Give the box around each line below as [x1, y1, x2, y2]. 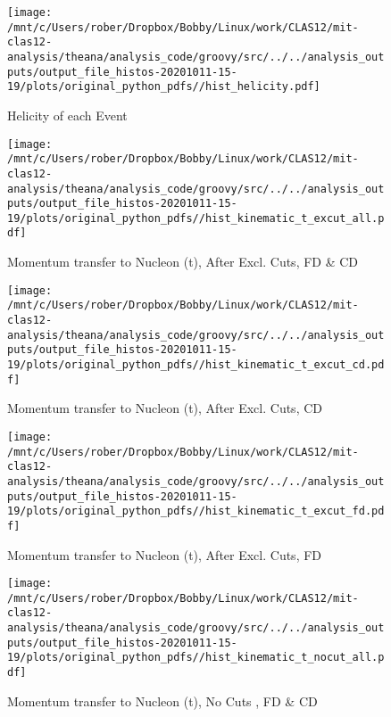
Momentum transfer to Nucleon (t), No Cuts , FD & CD [7, 691, 318, 710]
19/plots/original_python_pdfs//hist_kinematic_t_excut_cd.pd [7, 358, 385, 371]
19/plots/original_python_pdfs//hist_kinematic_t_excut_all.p [7, 211, 385, 225]
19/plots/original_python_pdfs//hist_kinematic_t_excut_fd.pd [7, 505, 385, 518]
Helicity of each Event [7, 105, 128, 124]
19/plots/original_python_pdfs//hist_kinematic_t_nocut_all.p [7, 651, 385, 664]
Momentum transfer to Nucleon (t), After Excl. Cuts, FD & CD [7, 252, 359, 271]
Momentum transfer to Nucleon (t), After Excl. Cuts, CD [7, 399, 322, 417]
